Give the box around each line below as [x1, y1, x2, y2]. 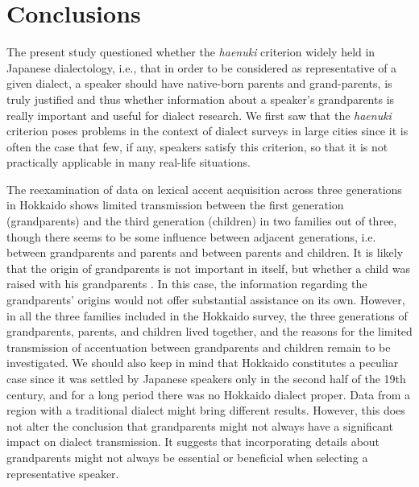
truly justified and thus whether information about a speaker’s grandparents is [6, 90, 395, 107]
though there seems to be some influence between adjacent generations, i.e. [6, 228, 376, 245]
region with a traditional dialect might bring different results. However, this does [6, 402, 405, 419]
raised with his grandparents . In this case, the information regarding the [6, 275, 367, 292]
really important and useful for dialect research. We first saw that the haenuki [6, 106, 392, 123]
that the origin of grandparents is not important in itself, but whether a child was [6, 259, 411, 276]
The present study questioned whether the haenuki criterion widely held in [6, 43, 375, 60]
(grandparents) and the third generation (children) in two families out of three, [6, 213, 397, 229]
